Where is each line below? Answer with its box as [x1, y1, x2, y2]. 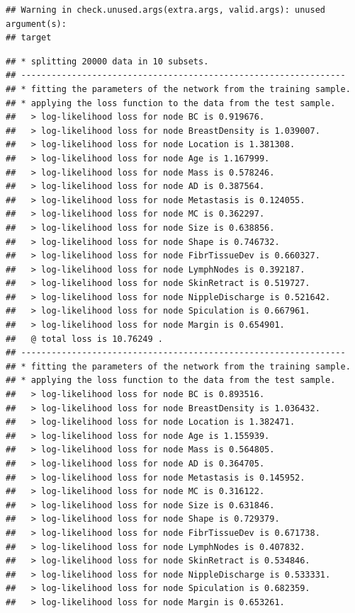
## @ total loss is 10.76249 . [6, 333, 163, 344]
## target [6, 33, 52, 43]
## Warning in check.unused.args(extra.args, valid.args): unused [6, 5, 326, 15]
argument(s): [6, 18, 67, 29]
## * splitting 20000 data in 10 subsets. [6, 56, 209, 67]
